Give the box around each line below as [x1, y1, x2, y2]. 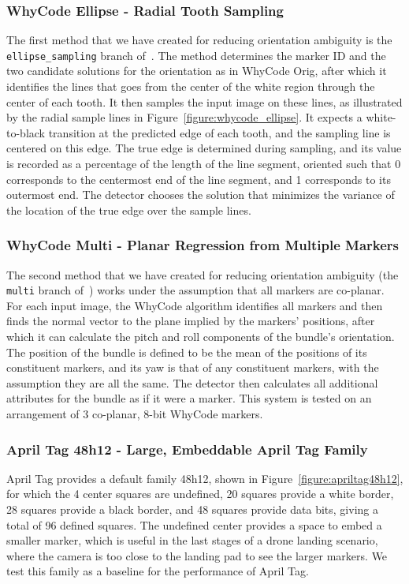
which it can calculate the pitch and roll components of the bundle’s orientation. [6, 328, 395, 345]
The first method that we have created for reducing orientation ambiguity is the [6, 32, 392, 48]
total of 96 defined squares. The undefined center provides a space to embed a [6, 516, 382, 533]
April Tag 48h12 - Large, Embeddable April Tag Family [6, 439, 368, 459]
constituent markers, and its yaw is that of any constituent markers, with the [6, 359, 379, 376]
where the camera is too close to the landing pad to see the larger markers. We [6, 547, 388, 563]
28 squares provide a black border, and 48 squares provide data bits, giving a [6, 501, 378, 518]
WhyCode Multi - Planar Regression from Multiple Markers [6, 235, 400, 255]
